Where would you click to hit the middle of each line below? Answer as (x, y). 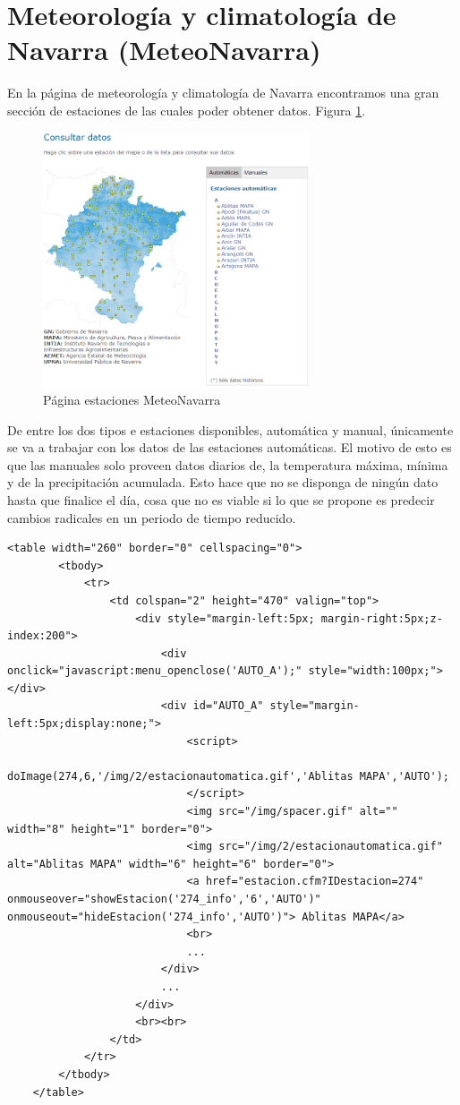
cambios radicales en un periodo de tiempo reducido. (152, 517)
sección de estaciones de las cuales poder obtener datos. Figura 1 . (187, 110)
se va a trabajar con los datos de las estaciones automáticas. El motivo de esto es (230, 447)
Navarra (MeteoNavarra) (164, 50)
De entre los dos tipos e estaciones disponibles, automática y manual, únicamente (230, 429)
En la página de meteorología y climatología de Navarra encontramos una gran (223, 93)
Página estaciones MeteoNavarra (132, 399)
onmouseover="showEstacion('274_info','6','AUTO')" (164, 899)
